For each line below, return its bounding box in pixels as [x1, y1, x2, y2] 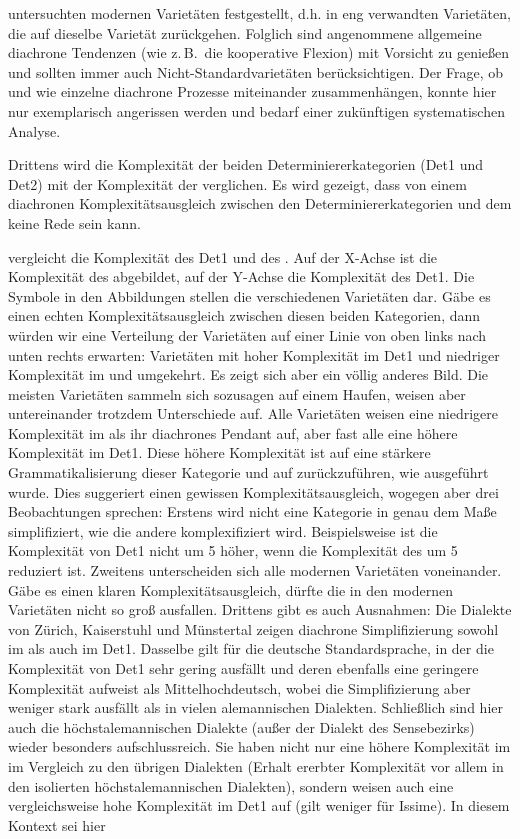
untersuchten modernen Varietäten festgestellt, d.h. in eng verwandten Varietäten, [8, 3, 511, 23]
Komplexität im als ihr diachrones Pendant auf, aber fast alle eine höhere [8, 422, 458, 443]
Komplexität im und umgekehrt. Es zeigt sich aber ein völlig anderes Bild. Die [8, 364, 489, 385]
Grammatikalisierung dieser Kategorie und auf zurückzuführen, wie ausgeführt [8, 462, 489, 483]
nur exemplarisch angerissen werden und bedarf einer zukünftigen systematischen [8, 100, 505, 121]
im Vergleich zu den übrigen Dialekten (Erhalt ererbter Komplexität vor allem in [8, 755, 504, 776]
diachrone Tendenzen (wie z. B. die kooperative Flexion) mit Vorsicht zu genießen [8, 42, 510, 63]
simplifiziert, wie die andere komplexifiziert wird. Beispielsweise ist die [8, 520, 438, 541]
